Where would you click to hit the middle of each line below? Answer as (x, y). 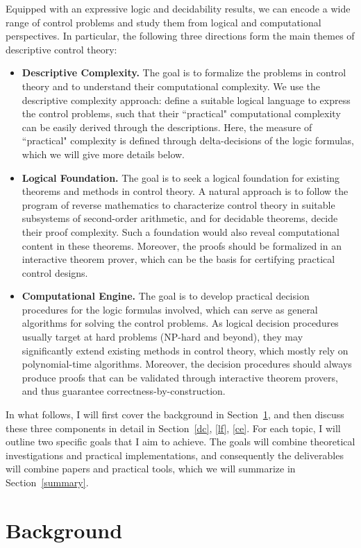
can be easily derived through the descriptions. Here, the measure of (167, 127)
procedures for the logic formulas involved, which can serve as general (170, 309)
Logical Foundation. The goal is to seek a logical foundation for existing (180, 177)
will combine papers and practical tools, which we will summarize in (151, 469)
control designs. (55, 272)
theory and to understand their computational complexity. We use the (171, 86)
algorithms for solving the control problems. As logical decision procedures (180, 323)
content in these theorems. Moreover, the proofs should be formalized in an (182, 245)
